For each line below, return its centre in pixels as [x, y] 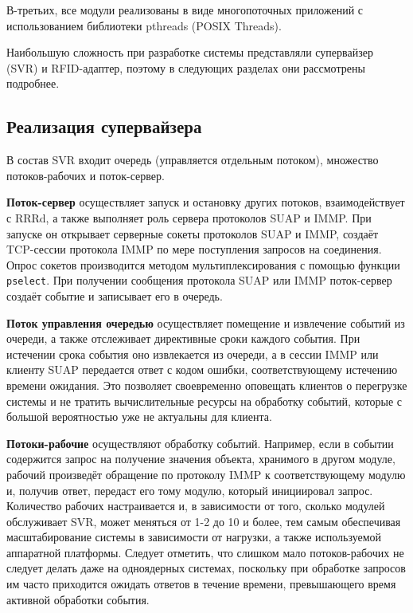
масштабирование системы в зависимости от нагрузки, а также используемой [194, 537]
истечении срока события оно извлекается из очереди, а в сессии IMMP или [193, 354]
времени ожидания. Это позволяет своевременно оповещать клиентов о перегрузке [207, 385]
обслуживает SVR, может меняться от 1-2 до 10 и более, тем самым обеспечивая [204, 521]
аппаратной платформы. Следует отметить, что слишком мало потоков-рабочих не [205, 552]
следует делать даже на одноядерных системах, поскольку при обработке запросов [206, 568]
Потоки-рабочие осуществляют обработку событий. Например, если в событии [200, 443]
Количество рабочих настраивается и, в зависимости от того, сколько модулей [196, 506]
